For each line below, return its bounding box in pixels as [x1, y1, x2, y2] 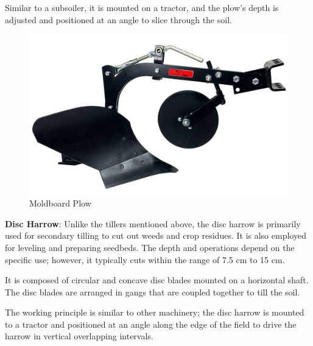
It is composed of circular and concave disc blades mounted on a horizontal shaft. [5, 274, 309, 286]
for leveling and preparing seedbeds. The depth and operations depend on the [5, 241, 295, 253]
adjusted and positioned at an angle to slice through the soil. [5, 13, 232, 26]
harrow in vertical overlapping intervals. [5, 330, 153, 342]
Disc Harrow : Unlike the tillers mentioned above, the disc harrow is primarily [5, 217, 301, 230]
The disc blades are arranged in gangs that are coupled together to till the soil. [5, 285, 300, 298]
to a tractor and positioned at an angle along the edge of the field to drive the [5, 317, 297, 330]
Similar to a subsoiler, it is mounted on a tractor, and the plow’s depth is [5, 1, 279, 13]
